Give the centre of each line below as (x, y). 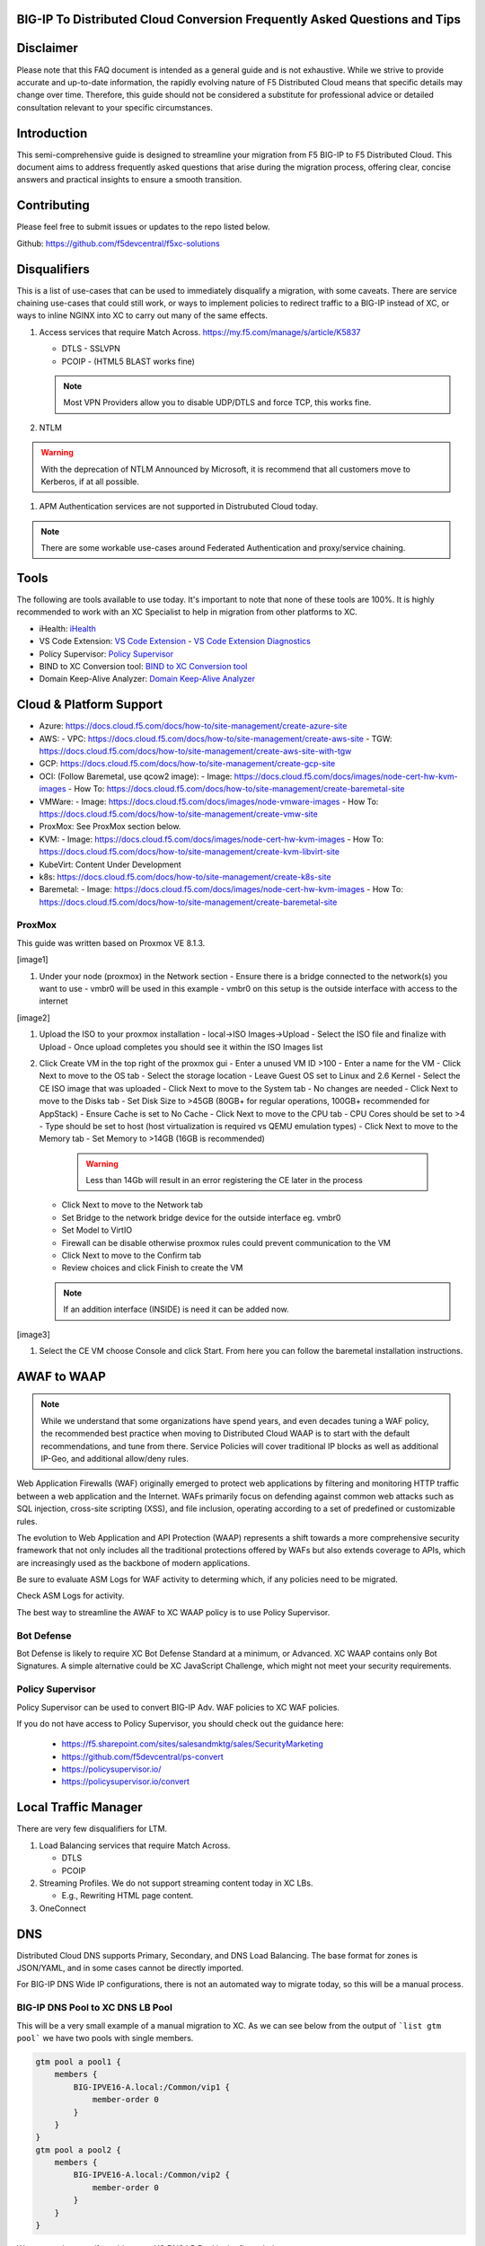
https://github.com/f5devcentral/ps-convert (142, 1756)
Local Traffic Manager (79, 1807)
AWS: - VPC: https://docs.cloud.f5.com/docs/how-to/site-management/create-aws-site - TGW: (216, 738)
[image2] (34, 1017)
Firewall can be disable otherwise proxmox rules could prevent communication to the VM (226, 1242)
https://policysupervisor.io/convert (126, 1782)
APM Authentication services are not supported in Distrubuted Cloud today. (179, 507)
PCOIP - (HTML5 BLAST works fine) (128, 361)
